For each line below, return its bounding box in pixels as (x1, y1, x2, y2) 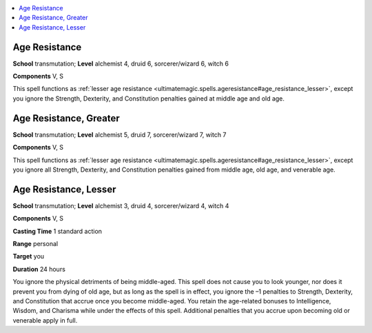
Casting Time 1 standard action (12, 227, 103, 235)
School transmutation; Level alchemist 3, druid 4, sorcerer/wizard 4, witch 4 (12, 201, 229, 210)
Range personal (12, 240, 59, 248)
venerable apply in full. (12, 316, 78, 324)
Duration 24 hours (12, 265, 65, 273)
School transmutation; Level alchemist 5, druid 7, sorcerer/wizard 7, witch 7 (12, 130, 227, 139)
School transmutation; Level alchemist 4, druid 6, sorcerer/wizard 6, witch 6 (12, 59, 229, 68)
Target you (12, 252, 45, 261)
